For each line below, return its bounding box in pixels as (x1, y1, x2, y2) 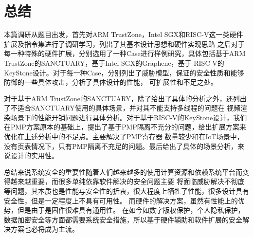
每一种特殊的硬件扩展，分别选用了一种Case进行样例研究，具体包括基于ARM (4, 48, 246, 58)
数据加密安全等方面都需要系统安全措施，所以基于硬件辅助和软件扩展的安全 (4, 214, 242, 224)
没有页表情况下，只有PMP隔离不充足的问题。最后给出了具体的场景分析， (4, 141, 237, 151)
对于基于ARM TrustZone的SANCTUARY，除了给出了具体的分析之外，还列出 (4, 93, 247, 103)
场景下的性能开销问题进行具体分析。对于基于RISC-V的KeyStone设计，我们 (10, 112, 247, 122)
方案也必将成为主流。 (10, 224, 79, 234)
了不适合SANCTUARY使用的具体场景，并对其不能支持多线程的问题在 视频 (4, 103, 241, 113)
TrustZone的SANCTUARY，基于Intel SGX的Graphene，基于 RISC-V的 (4, 57, 224, 68)
